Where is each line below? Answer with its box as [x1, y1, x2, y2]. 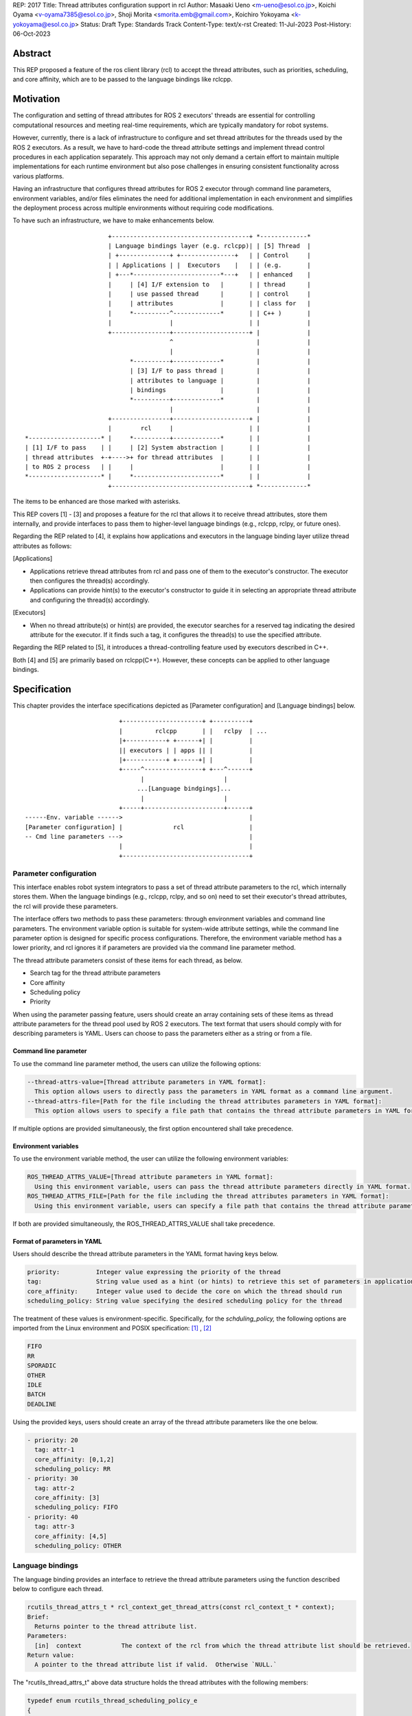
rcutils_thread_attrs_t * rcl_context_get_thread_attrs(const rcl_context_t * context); [27, 1603, 336, 1611]
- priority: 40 [27, 1513, 78, 1520]
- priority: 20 [27, 1436, 78, 1444]
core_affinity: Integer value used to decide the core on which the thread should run [27, 1287, 343, 1295]
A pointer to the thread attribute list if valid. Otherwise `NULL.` [34, 1661, 277, 1669]
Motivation [12, 93, 60, 105]
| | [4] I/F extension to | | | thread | [107, 280, 311, 288]
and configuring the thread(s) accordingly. [30, 596, 150, 604]
